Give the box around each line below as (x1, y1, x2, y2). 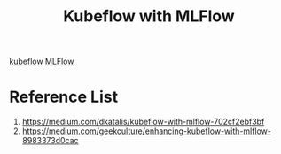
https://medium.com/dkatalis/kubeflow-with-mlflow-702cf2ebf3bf (21, 117, 265, 127)
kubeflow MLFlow (9, 56, 74, 67)
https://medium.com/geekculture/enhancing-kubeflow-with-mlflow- (21, 126, 272, 136)
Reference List (9, 87, 118, 107)
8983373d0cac (21, 135, 79, 146)
